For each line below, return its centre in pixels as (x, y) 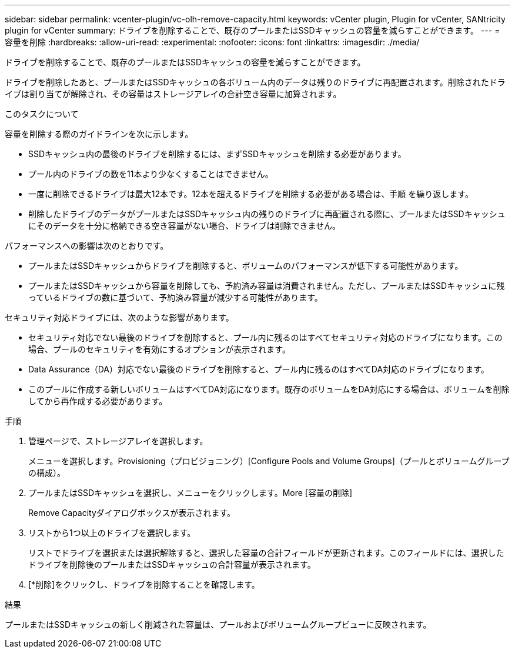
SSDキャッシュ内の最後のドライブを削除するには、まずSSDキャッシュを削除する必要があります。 (217, 154)
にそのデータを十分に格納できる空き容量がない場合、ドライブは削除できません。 (185, 226)
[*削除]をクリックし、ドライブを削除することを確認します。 (144, 584)
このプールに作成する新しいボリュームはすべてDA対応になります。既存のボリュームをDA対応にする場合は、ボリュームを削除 (269, 389)
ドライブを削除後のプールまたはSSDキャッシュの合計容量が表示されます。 (172, 564)
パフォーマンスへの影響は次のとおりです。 (87, 246)
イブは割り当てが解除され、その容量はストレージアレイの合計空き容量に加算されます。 (173, 94)
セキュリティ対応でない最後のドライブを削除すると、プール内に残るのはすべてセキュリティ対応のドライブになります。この (265, 337)
